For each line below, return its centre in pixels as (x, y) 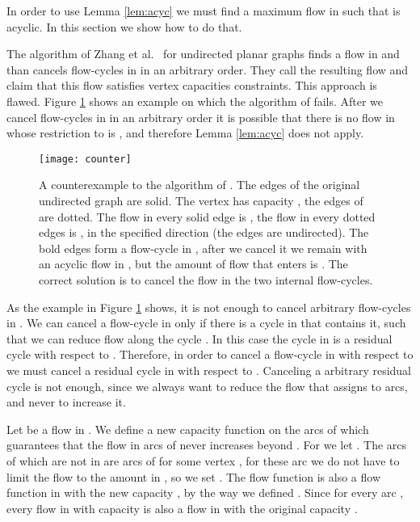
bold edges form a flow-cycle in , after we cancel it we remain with (203, 248)
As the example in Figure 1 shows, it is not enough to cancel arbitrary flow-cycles (209, 307)
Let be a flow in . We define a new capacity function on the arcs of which (188, 429)
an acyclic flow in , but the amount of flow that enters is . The (193, 264)
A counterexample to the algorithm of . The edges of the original (199, 185)
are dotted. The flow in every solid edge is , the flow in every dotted (207, 216)
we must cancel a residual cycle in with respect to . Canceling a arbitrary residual (209, 370)
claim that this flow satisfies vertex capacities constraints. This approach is (192, 85)
